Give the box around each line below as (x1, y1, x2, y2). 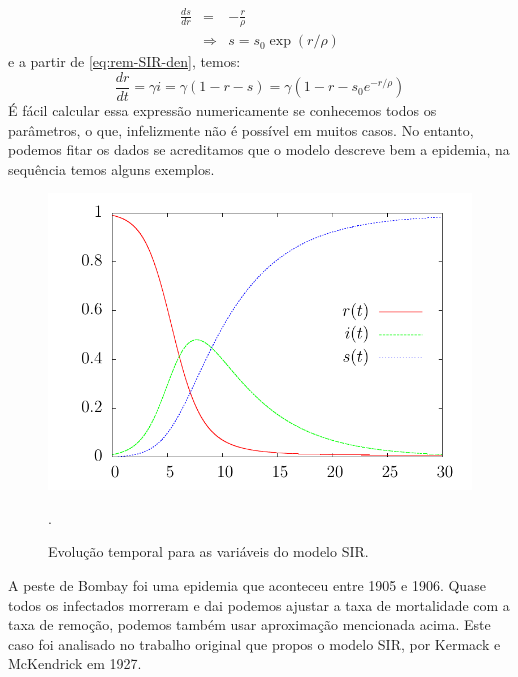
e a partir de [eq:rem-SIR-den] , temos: (8, 51, 241, 72)
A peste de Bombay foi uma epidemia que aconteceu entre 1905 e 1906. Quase (8, 575, 486, 596)
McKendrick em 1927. (8, 653, 142, 674)
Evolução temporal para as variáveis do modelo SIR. (48, 541, 369, 562)
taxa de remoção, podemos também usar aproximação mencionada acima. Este (8, 614, 491, 635)
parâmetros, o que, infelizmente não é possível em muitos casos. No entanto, (8, 119, 474, 140)
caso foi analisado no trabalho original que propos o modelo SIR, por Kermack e (8, 633, 501, 654)
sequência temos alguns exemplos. (8, 158, 215, 179)
